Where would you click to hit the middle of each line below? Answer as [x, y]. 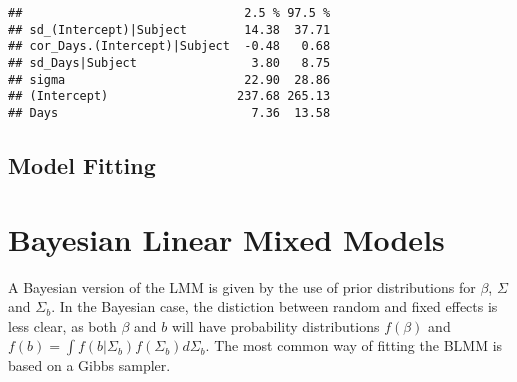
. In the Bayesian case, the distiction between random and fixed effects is [274, 306]
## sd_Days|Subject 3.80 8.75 [169, 62]
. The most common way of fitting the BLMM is [354, 345]
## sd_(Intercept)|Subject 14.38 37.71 [169, 29]
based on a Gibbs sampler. [89, 365]
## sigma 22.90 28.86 [169, 79]
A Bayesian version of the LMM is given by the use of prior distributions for [242, 286]
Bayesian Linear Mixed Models [226, 238]
